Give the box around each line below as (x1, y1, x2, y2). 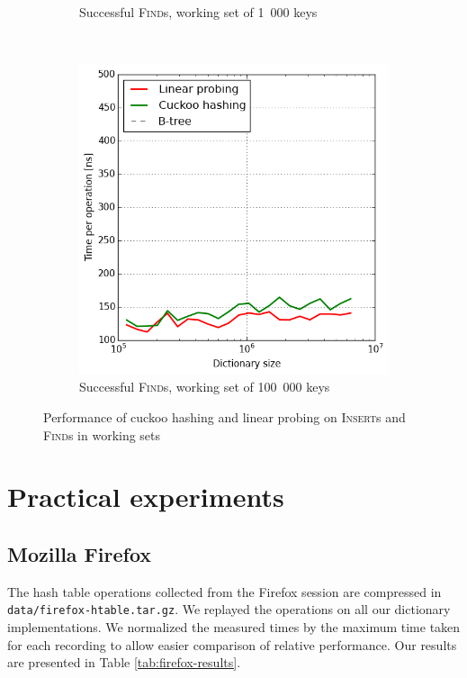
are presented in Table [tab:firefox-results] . (7, 653, 241, 672)
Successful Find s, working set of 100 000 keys (79, 377, 330, 396)
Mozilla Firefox (7, 539, 152, 567)
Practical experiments (7, 478, 284, 515)
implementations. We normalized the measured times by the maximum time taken (7, 618, 461, 636)
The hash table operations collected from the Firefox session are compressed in (7, 582, 442, 601)
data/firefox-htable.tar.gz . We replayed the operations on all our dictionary (7, 600, 451, 619)
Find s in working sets (43, 425, 161, 444)
